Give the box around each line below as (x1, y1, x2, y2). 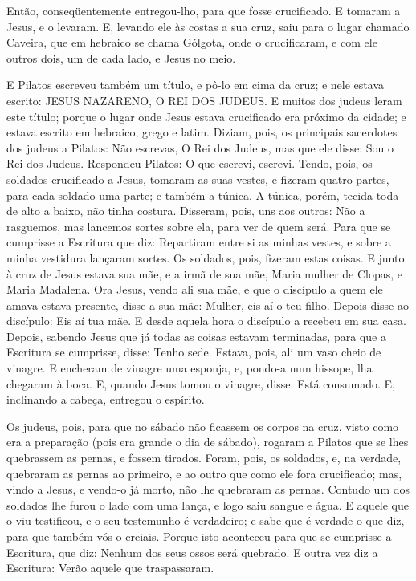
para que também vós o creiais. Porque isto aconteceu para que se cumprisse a (6, 528, 392, 544)
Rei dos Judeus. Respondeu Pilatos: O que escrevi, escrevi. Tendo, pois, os (6, 155, 373, 172)
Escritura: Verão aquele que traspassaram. (6, 559, 214, 576)
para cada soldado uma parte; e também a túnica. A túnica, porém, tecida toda (6, 186, 399, 203)
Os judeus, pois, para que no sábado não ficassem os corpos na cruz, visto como (6, 417, 399, 434)
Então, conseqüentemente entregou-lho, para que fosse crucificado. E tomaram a (6, 2, 401, 18)
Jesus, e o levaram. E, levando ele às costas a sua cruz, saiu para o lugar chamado (6, 18, 410, 35)
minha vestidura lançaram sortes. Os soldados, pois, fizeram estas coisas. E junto (6, 249, 405, 266)
